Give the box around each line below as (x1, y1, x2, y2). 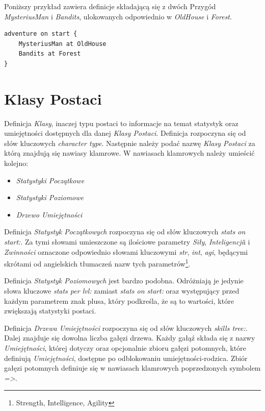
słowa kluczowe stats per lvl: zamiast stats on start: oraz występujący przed (4, 285, 240, 296)
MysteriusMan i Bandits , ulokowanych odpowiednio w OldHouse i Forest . (4, 11, 232, 21)
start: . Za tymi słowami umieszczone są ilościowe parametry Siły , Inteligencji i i (4, 236, 250, 247)
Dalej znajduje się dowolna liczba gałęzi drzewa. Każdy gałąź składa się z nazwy (4, 332, 255, 343)
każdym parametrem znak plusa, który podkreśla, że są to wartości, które (4, 295, 234, 306)
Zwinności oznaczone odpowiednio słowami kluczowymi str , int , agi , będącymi (4, 246, 248, 257)
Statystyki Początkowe (16, 175, 85, 185)
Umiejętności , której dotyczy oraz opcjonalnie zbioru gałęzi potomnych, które (4, 343, 246, 353)
